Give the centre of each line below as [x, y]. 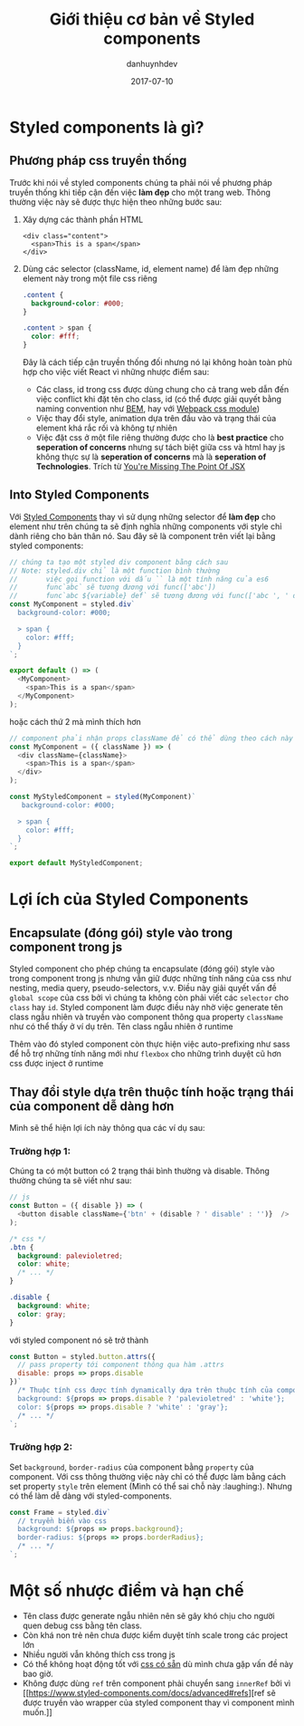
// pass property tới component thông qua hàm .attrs [121, 1365]
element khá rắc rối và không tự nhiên [107, 428]
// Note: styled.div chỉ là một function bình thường [115, 571]
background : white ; [54, 1306]
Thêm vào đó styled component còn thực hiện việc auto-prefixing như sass [150, 1044]
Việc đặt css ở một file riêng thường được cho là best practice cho [160, 438]
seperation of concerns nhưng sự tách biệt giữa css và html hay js [161, 447]
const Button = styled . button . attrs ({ [82, 1356]
